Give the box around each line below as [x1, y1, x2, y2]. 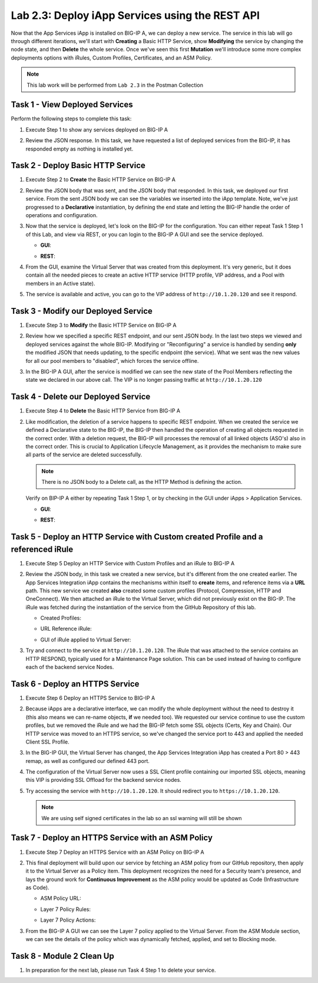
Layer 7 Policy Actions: [40, 916, 96, 923]
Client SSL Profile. [25, 738, 70, 745]
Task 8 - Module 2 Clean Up [11, 951, 114, 961]
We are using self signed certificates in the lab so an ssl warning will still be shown [41, 814, 242, 821]
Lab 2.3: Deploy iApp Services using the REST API [11, 9, 260, 22]
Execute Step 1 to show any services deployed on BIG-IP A [25, 126, 168, 133]
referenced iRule [11, 544, 74, 554]
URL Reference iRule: [40, 625, 92, 633]
